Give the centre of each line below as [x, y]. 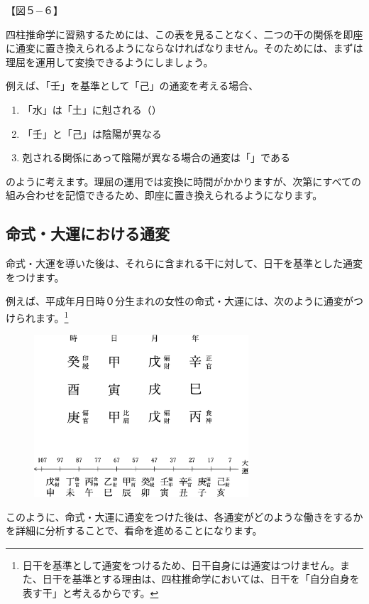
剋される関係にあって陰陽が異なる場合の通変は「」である [156, 157]
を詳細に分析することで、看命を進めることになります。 [134, 530]
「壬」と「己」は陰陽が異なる [92, 133]
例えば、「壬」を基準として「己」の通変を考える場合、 [132, 86]
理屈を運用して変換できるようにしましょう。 [110, 61]
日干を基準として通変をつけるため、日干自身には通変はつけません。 [181, 565]
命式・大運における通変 [88, 233]
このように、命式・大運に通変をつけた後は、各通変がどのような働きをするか [184, 516]
